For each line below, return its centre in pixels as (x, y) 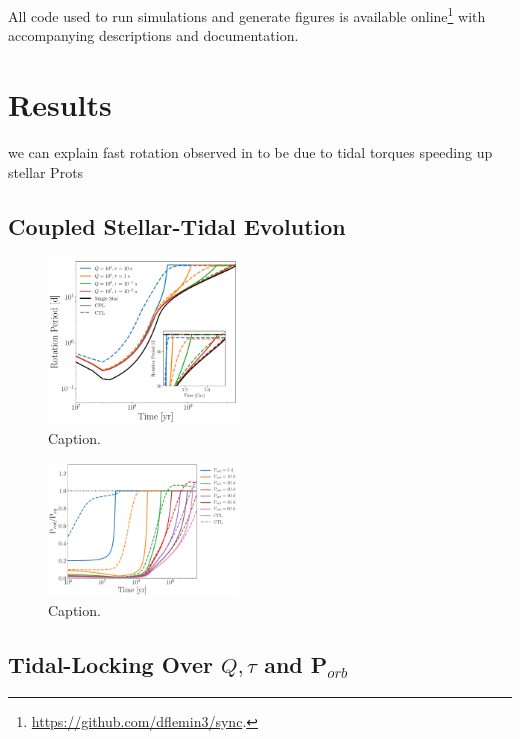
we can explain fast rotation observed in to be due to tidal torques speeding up (250, 151)
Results (60, 104)
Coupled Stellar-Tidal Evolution (177, 225)
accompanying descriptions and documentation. (153, 35)
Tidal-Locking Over (110, 663)
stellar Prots (46, 171)
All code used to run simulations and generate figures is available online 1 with (247, 14)
